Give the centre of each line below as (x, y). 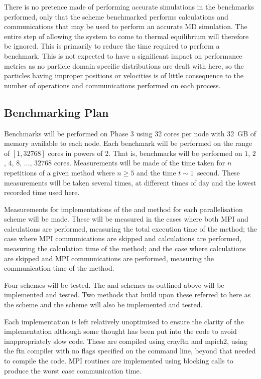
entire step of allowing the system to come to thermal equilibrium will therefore (126, 36)
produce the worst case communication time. (73, 370)
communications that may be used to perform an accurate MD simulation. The (126, 26)
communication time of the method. (59, 268)
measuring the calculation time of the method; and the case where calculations (125, 248)
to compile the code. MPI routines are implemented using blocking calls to (119, 361)
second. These (218, 172)
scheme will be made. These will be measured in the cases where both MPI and (126, 219)
